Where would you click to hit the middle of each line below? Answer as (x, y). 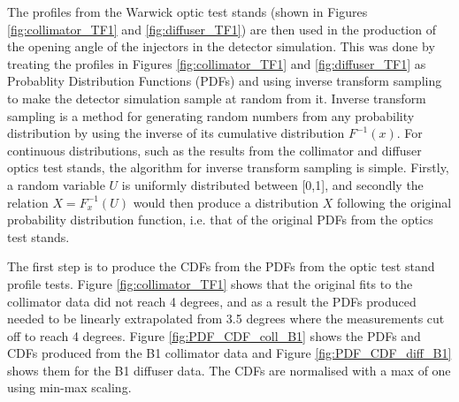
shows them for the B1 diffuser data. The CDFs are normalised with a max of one (229, 370)
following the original (394, 202)
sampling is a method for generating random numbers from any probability (211, 115)
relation (28, 202)
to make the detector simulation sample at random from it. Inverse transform (217, 98)
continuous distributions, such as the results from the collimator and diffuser (214, 150)
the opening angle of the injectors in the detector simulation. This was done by (221, 46)
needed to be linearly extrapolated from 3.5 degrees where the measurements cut (226, 319)
